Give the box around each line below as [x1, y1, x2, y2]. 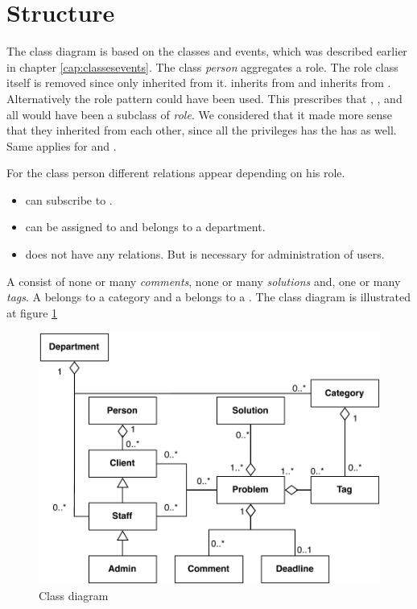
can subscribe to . [25, 191, 113, 208]
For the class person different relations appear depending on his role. [6, 164, 345, 181]
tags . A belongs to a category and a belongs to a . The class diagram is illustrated [6, 288, 411, 305]
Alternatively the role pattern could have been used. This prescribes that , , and [6, 89, 403, 106]
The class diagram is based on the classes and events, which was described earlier [6, 43, 407, 60]
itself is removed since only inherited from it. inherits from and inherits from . [6, 74, 391, 91]
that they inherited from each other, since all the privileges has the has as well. [6, 122, 397, 139]
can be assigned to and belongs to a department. [25, 218, 266, 235]
